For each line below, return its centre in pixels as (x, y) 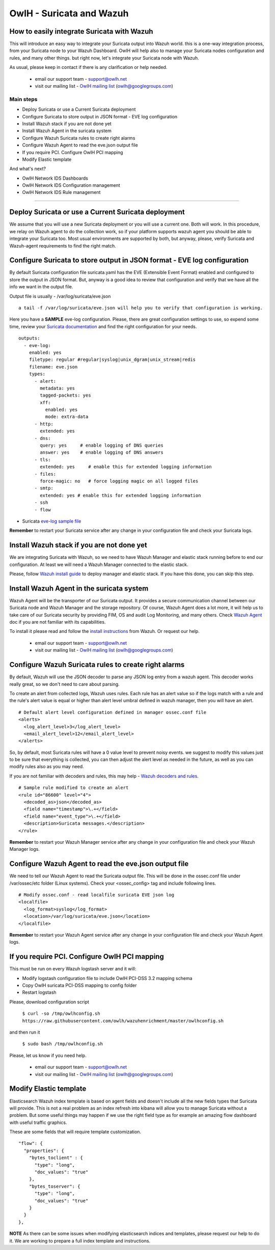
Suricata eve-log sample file (52, 521)
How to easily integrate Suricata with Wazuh (81, 31)
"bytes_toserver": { (54, 1186)
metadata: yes (58, 388)
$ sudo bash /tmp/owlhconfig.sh (62, 1044)
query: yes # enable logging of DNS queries (102, 446)
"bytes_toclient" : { (56, 1158)
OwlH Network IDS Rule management (61, 192)
